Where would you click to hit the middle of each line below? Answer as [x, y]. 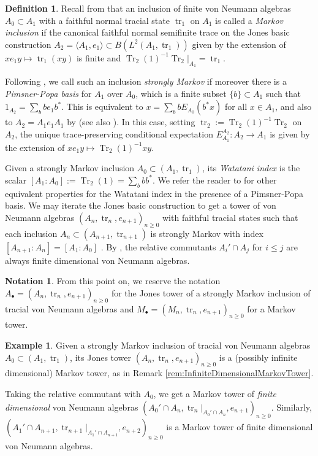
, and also [293, 106]
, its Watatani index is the [251, 168]
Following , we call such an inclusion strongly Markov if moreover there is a [146, 81]
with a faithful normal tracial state [104, 20]
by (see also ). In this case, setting [131, 122]
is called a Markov [249, 20]
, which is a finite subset [181, 93]
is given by [290, 133]
